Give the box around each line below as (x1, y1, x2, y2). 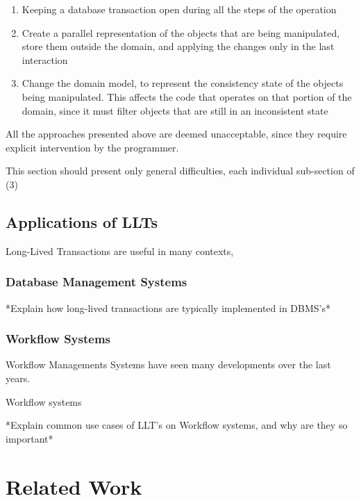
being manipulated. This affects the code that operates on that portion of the (22, 89, 352, 104)
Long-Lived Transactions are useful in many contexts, (6, 243, 234, 258)
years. (6, 370, 31, 385)
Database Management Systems (6, 273, 187, 290)
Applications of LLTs (6, 211, 158, 232)
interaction (22, 52, 68, 67)
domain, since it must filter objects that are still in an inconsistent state (22, 103, 328, 117)
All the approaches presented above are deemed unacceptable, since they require (6, 126, 347, 141)
